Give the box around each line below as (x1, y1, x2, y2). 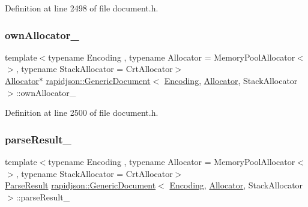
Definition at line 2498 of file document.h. (5, 2, 159, 14)
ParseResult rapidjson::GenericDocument (5, 179, 156, 191)
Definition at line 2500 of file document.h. (5, 106, 159, 119)
